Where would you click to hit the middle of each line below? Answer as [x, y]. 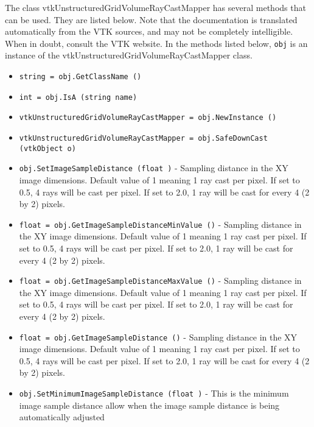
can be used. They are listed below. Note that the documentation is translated [151, 19]
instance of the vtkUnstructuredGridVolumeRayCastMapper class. [129, 55]
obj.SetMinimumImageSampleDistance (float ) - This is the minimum [154, 393]
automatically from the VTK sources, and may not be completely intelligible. [149, 31]
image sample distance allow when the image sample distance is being [149, 405]
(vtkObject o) [47, 148]
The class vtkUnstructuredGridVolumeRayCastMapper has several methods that [155, 7]
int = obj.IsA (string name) [78, 97]
